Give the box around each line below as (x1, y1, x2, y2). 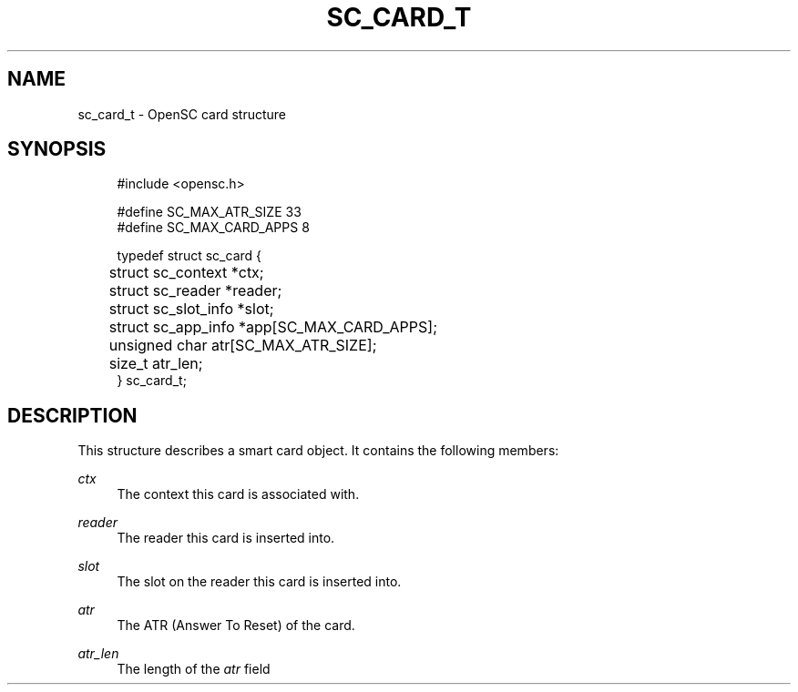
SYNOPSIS (7, 137, 107, 161)
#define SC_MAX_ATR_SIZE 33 (117, 204, 302, 220)
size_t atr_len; (108, 354, 203, 373)
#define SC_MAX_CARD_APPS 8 (117, 219, 310, 236)
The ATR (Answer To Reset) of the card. (117, 617, 355, 634)
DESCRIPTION (7, 403, 138, 427)
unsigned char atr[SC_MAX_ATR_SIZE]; (108, 336, 377, 355)
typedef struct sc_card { (117, 248, 262, 264)
